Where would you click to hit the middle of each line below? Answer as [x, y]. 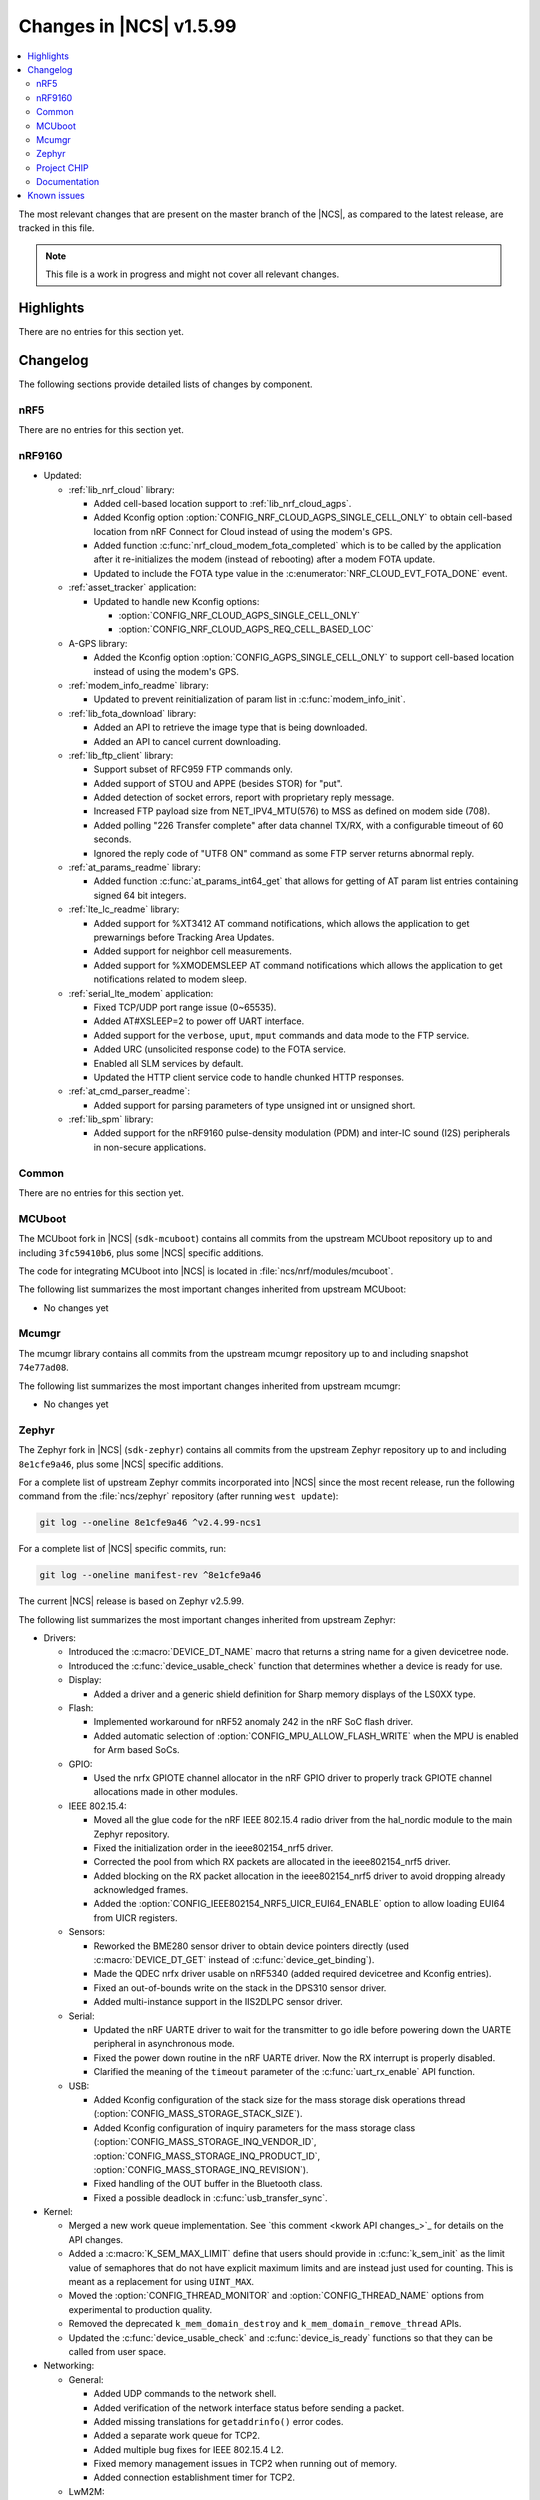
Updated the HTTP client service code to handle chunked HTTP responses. [249, 1077]
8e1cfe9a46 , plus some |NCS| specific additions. [121, 1464]
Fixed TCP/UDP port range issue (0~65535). [185, 1007]
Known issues [56, 196]
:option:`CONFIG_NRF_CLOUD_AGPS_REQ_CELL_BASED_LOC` [246, 629]
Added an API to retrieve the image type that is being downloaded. [230, 727]
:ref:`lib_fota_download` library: [132, 713]
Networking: [69, 2366]
